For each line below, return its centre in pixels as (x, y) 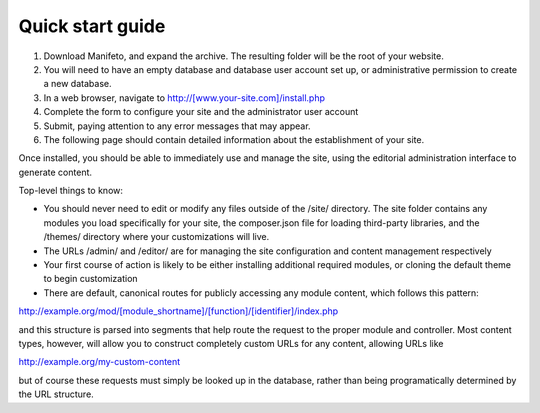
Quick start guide (92, 26)
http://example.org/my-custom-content (99, 362)
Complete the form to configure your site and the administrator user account (201, 112)
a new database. (77, 84)
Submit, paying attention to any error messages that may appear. (177, 126)
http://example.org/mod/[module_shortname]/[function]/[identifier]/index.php (178, 311)
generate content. (55, 172)
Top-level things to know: (71, 191)
